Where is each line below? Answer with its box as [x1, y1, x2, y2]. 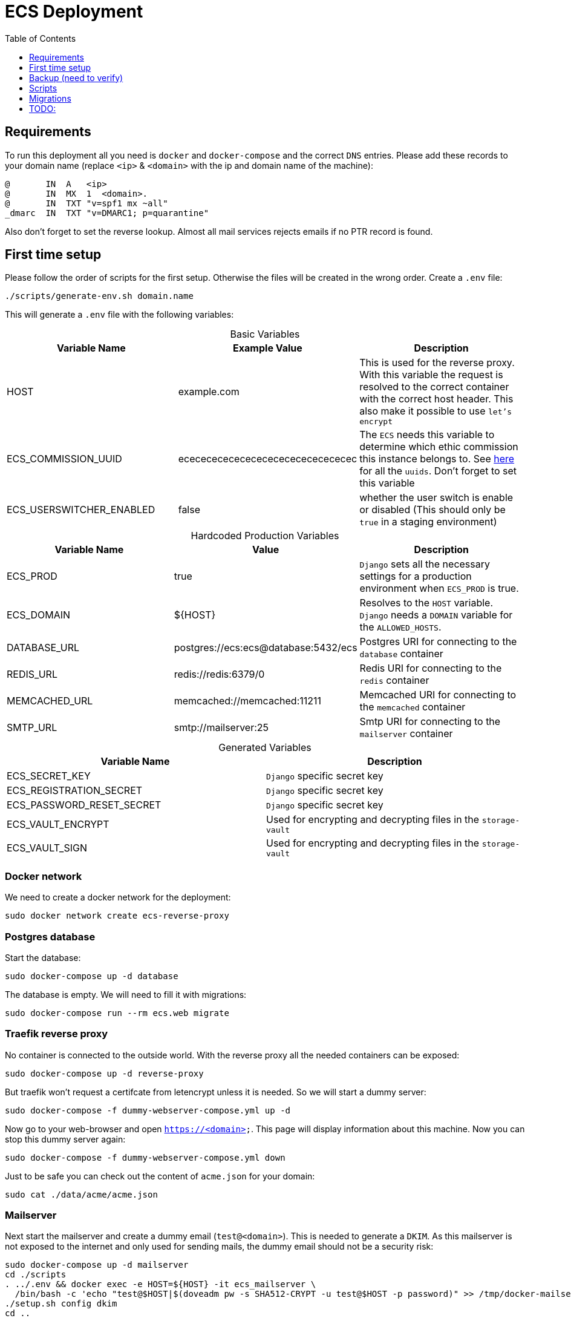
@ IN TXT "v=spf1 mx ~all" [5, 198, 168, 208]
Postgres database [5, 930, 96, 943]
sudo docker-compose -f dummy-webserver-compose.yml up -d [5, 1105, 291, 1115]
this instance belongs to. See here [359, 453, 515, 465]
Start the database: [5, 952, 81, 963]
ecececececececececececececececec [178, 453, 357, 465]
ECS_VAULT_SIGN [7, 841, 87, 854]
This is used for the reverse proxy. [359, 356, 515, 369]
